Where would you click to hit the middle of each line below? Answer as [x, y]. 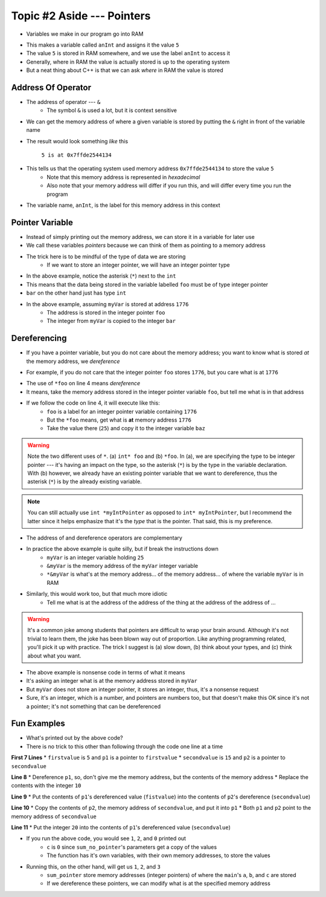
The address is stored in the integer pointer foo [106, 312]
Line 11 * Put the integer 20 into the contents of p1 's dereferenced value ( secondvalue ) [121, 827]
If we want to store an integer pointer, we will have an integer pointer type [139, 265]
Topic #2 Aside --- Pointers [81, 16]
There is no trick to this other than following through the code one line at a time [125, 746]
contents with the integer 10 [46, 786]
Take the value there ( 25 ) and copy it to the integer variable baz [126, 428]
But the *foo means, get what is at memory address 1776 [119, 420]
